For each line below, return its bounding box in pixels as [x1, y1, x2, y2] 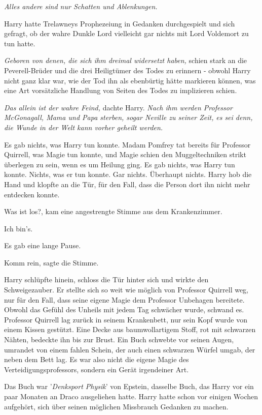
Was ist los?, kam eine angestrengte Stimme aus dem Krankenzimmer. [4, 206, 222, 217]
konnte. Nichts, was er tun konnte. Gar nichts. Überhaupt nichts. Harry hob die [4, 169, 252, 180]
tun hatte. [4, 38, 35, 48]
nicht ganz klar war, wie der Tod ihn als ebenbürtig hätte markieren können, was [4, 75, 256, 85]
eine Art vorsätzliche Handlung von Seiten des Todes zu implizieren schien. [4, 85, 237, 96]
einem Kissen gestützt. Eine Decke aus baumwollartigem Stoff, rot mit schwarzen [4, 324, 256, 335]
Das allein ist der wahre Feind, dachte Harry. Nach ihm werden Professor [4, 102, 233, 112]
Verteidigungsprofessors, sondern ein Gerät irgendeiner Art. [4, 364, 189, 374]
